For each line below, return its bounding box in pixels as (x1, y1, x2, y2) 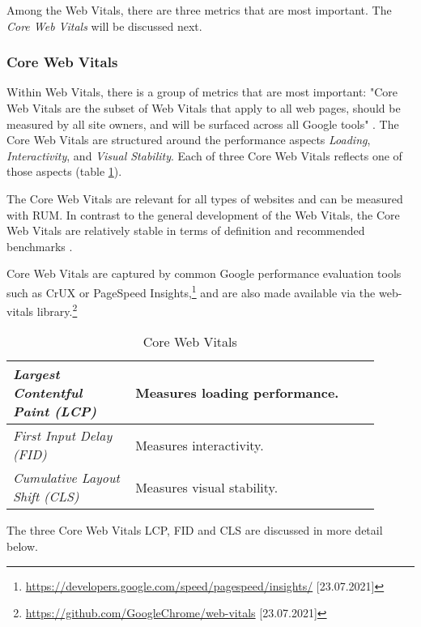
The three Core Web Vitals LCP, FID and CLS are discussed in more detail (6, 522, 383, 539)
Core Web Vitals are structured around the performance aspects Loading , (6, 131, 371, 148)
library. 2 (36, 301, 78, 319)
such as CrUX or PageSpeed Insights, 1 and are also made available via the (6, 281, 376, 301)
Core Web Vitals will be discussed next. (6, 17, 202, 34)
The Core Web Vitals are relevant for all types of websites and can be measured (6, 190, 403, 207)
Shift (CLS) (13, 487, 79, 506)
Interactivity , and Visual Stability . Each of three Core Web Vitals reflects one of (6, 147, 402, 164)
